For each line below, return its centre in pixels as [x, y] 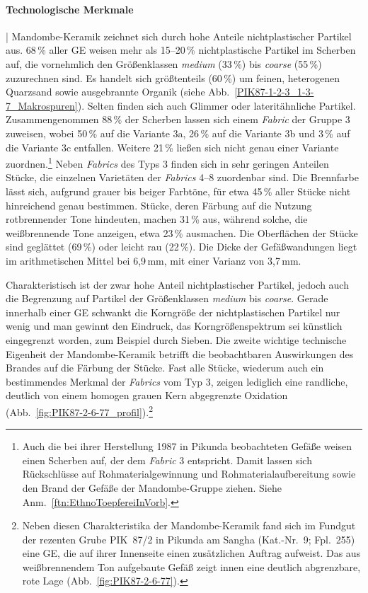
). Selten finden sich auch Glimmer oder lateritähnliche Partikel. [217, 105]
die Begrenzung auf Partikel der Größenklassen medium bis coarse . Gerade [167, 298]
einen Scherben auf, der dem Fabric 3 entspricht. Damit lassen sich [167, 460]
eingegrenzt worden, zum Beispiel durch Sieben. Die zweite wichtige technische [176, 339]
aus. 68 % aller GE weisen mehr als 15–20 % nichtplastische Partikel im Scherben [181, 50]
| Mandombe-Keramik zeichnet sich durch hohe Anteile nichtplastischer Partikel [179, 36]
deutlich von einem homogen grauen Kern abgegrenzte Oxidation [147, 395]
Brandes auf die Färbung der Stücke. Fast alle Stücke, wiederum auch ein [165, 368]
